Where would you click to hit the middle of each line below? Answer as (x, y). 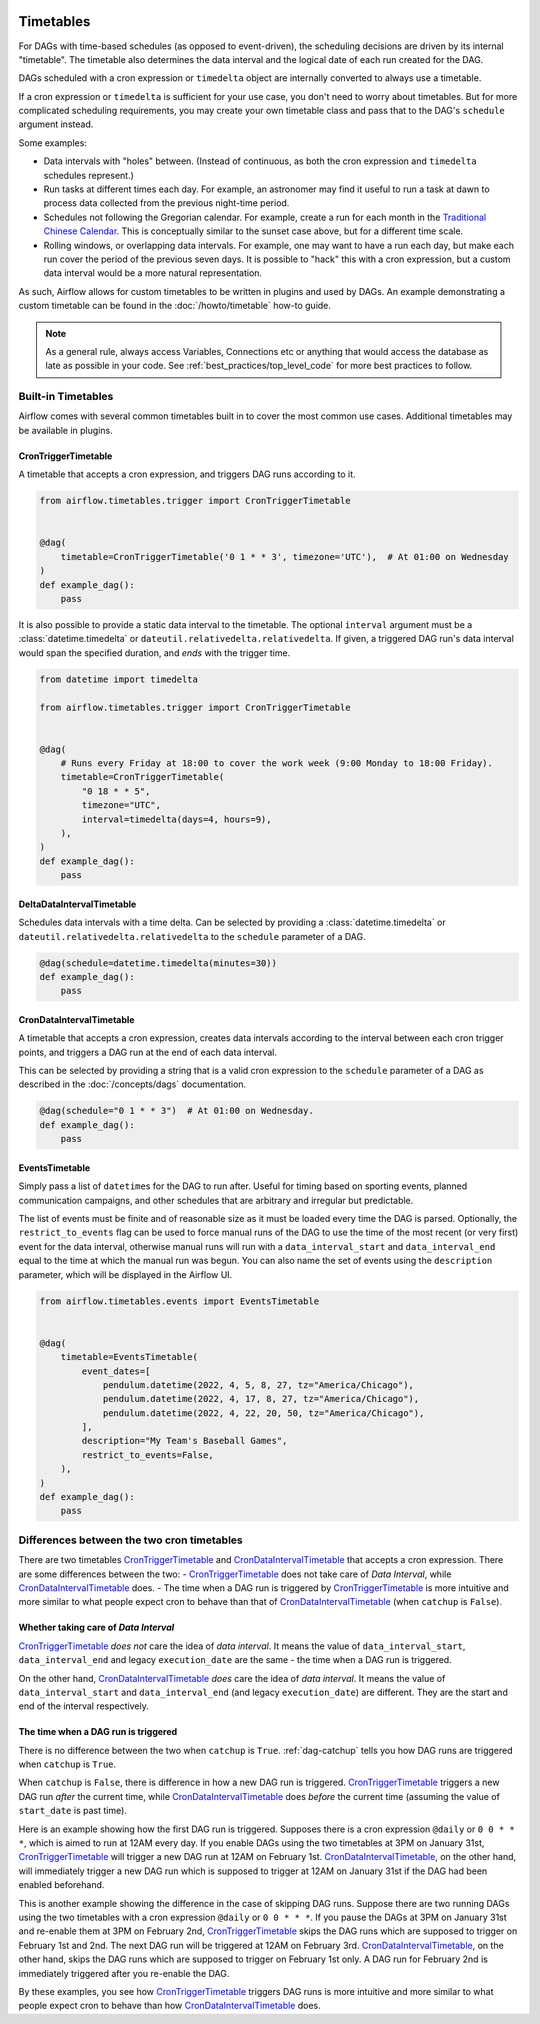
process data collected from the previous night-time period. (166, 203)
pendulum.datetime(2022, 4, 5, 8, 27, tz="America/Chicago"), (258, 1384)
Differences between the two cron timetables (131, 1540)
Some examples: (52, 142)
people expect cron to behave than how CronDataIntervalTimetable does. (170, 2006)
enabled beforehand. (61, 1885)
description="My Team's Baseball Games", (184, 1441)
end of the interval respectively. (83, 1706)
